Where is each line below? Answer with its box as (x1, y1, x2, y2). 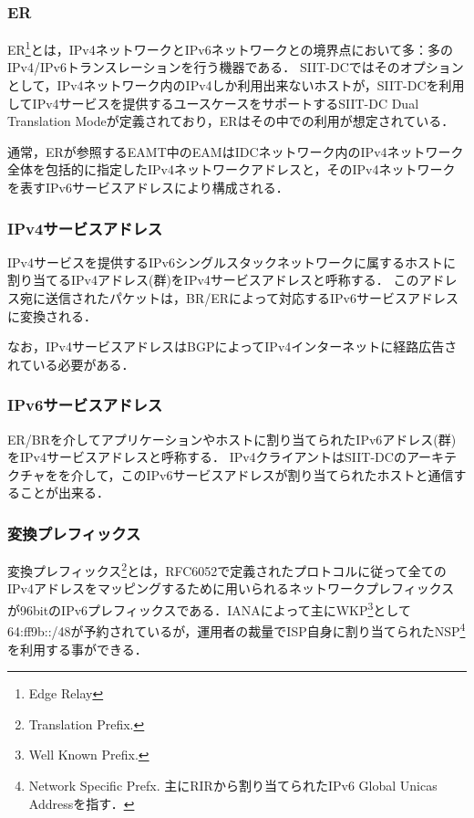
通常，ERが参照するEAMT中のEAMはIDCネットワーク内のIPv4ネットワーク (7, 142, 464, 161)
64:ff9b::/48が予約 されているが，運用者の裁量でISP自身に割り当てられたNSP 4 (7, 619, 466, 640)
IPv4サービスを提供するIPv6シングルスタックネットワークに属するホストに (7, 252, 456, 271)
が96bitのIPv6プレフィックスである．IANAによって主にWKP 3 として (7, 598, 411, 619)
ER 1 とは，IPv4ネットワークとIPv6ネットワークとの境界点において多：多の (7, 37, 454, 58)
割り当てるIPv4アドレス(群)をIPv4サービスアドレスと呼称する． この (7, 270, 419, 289)
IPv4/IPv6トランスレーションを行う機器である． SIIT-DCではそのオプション (7, 58, 464, 77)
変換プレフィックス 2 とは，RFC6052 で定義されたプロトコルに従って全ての (7, 559, 447, 580)
